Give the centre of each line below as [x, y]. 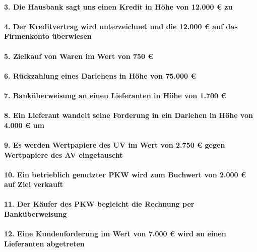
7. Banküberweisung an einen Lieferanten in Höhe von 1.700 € [115, 95]
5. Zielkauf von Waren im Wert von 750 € [79, 56]
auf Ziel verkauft [34, 184]
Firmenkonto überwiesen [48, 36]
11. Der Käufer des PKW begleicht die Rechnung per [99, 204]
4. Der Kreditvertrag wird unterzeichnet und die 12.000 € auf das [121, 26]
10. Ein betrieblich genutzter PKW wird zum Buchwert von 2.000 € [125, 174]
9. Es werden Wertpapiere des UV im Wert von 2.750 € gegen [115, 144]
